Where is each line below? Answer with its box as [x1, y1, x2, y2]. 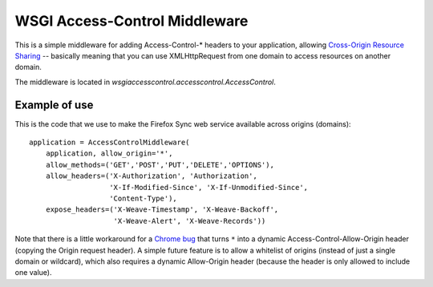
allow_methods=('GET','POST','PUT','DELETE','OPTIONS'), [45, 160, 274, 169]
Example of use [14, 98, 94, 111]
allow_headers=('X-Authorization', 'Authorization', [45, 172, 258, 180]
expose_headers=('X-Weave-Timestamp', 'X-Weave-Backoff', [45, 205, 279, 214]
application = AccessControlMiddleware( [29, 138, 190, 148]
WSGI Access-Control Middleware [14, 12, 249, 30]
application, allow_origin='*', [45, 149, 173, 158]
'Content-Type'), [109, 193, 178, 203]
